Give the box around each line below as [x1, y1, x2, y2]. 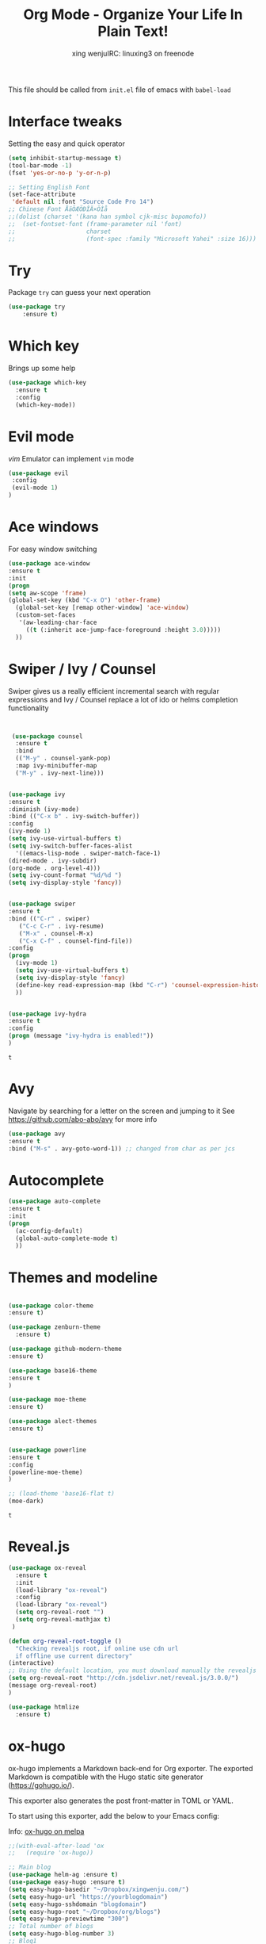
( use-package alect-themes [8, 1418, 97, 1425]
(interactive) [8, 1659, 55, 1667]
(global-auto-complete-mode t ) [15, 1234, 119, 1242]
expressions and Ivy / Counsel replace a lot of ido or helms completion [8, 695, 239, 704]
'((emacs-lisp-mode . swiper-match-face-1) [15, 849, 161, 857]
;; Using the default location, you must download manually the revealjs [8, 1667, 257, 1674]
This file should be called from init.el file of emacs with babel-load [8, 85, 231, 94]
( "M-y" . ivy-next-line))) [15, 769, 104, 777]
